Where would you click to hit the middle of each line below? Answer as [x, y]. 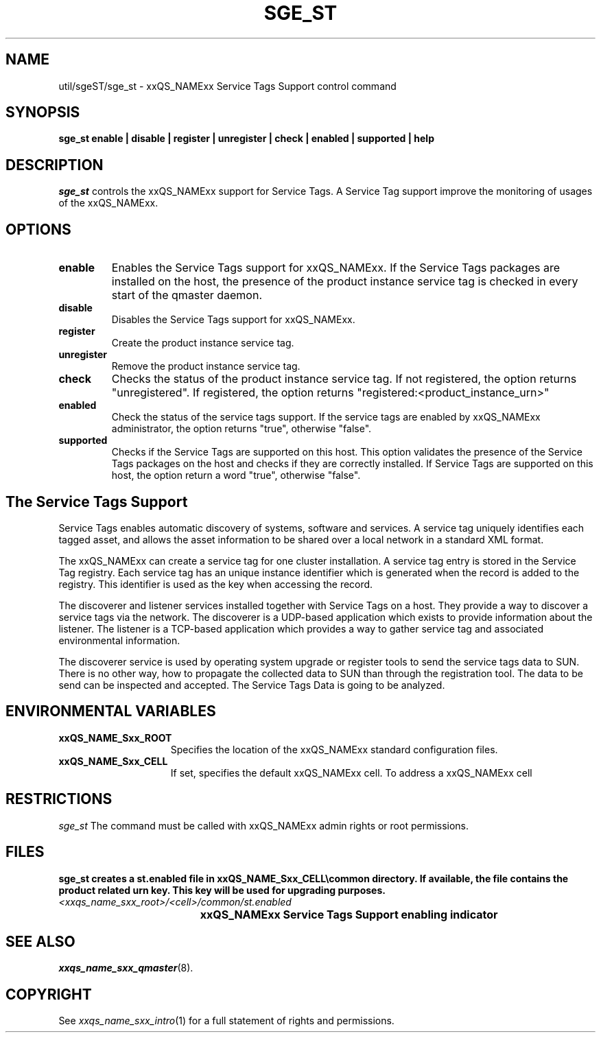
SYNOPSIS [43, 113]
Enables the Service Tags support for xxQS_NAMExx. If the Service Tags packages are [335, 268]
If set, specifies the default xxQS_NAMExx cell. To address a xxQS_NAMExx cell [351, 772]
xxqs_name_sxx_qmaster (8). [126, 968]
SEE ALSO [40, 941]
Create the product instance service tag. [203, 343]
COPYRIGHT [49, 994]
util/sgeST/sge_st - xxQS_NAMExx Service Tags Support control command [227, 86]
